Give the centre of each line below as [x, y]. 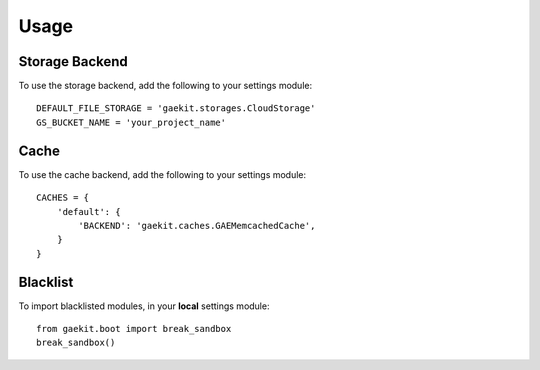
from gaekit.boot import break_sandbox [134, 328]
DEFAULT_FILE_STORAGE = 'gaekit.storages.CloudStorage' [176, 108]
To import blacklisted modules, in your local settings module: [144, 306]
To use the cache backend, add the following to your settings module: [162, 174]
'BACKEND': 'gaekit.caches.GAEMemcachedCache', [197, 225]
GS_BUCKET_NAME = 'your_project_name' [131, 122]
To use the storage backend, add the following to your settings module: [165, 86]
